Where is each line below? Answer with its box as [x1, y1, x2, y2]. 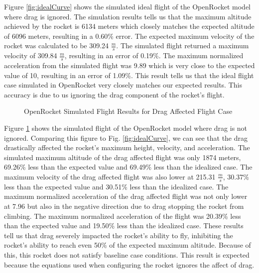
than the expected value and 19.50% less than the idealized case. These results [4, 220, 244, 231]
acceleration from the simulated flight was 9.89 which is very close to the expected [4, 60, 255, 71]
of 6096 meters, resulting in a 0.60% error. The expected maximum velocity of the [4, 30, 255, 41]
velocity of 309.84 [4, 50, 57, 61]
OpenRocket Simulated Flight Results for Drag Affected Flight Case [24, 106, 233, 116]
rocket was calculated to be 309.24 [4, 40, 109, 51]
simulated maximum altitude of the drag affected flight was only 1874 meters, [4, 152, 241, 162]
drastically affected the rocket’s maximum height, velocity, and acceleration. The [4, 142, 250, 153]
